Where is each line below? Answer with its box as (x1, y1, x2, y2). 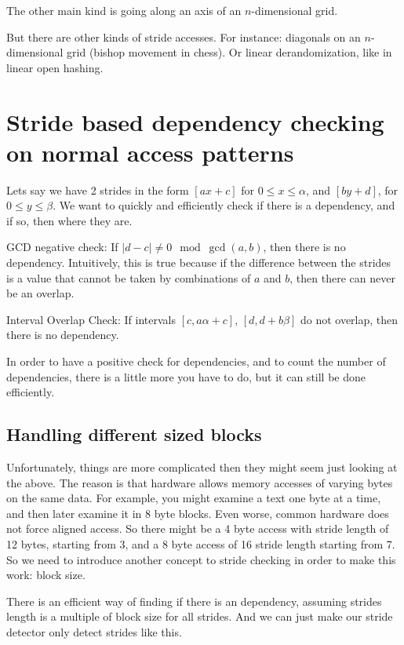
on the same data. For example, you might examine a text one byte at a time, (6, 490, 381, 506)
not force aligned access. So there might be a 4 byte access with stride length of (6, 520, 389, 537)
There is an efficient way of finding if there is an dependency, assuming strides (6, 592, 382, 609)
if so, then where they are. (6, 212, 133, 228)
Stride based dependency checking (6, 105, 384, 137)
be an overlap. (6, 285, 75, 301)
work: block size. (6, 567, 86, 583)
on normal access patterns (6, 136, 294, 168)
